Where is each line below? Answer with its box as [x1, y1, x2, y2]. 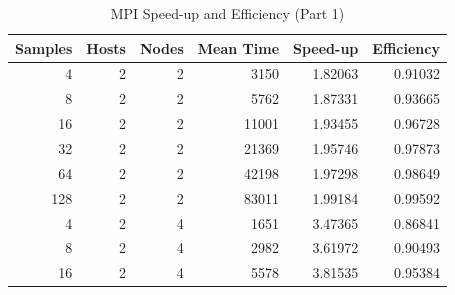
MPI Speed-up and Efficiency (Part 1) [110, 3, 345, 23]
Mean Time [197, 37, 280, 58]
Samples [15, 37, 73, 58]
